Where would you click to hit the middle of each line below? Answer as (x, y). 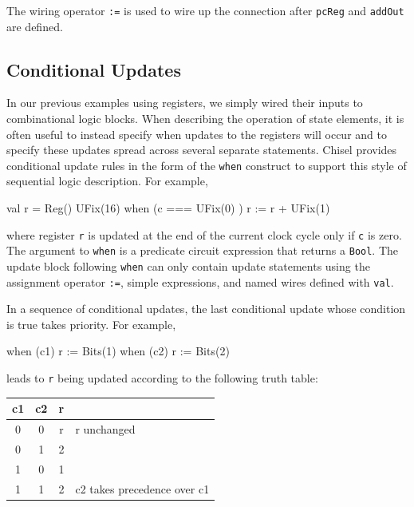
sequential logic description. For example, (107, 181)
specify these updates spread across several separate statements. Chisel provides (202, 150)
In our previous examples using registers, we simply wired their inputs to (185, 103)
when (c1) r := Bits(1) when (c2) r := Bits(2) (118, 351)
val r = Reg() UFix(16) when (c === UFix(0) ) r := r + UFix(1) (168, 208)
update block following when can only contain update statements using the (188, 265)
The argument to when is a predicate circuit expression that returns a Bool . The (203, 250)
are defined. (35, 26)
